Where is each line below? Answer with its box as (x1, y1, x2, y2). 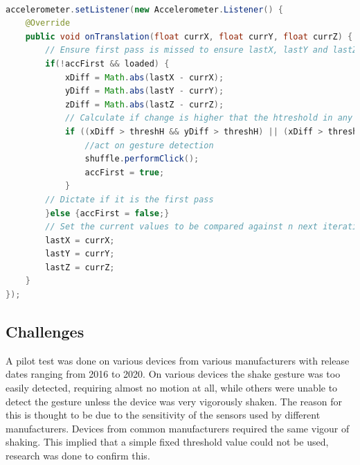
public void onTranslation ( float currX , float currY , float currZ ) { (25, 31, 353, 42)
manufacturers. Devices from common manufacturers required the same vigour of (6, 421, 350, 435)
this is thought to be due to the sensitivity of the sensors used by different (6, 407, 321, 422)
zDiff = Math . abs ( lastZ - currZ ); (64, 99, 224, 109)
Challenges (6, 321, 84, 342)
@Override (25, 18, 71, 28)
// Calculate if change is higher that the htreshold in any (64, 113, 353, 123)
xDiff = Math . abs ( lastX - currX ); (64, 72, 224, 82)
